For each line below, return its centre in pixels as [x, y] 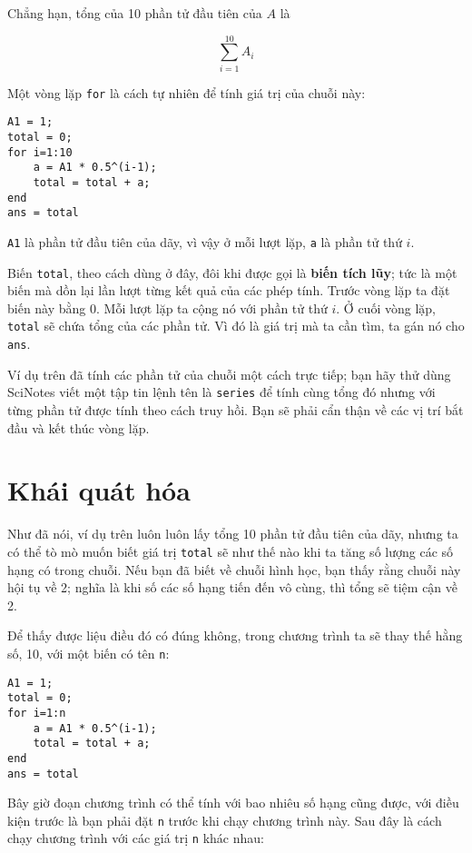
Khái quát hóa [99, 490]
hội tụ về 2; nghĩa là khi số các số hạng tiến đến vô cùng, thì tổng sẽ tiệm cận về [233, 587]
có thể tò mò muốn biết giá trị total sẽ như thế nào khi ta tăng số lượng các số [231, 551]
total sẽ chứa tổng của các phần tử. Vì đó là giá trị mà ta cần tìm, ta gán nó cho [236, 326]
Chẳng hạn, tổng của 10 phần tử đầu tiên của [135, 13]
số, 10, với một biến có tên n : [88, 653]
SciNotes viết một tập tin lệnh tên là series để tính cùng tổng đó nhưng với [221, 392]
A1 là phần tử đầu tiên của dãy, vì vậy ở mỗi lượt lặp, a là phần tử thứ [205, 241]
